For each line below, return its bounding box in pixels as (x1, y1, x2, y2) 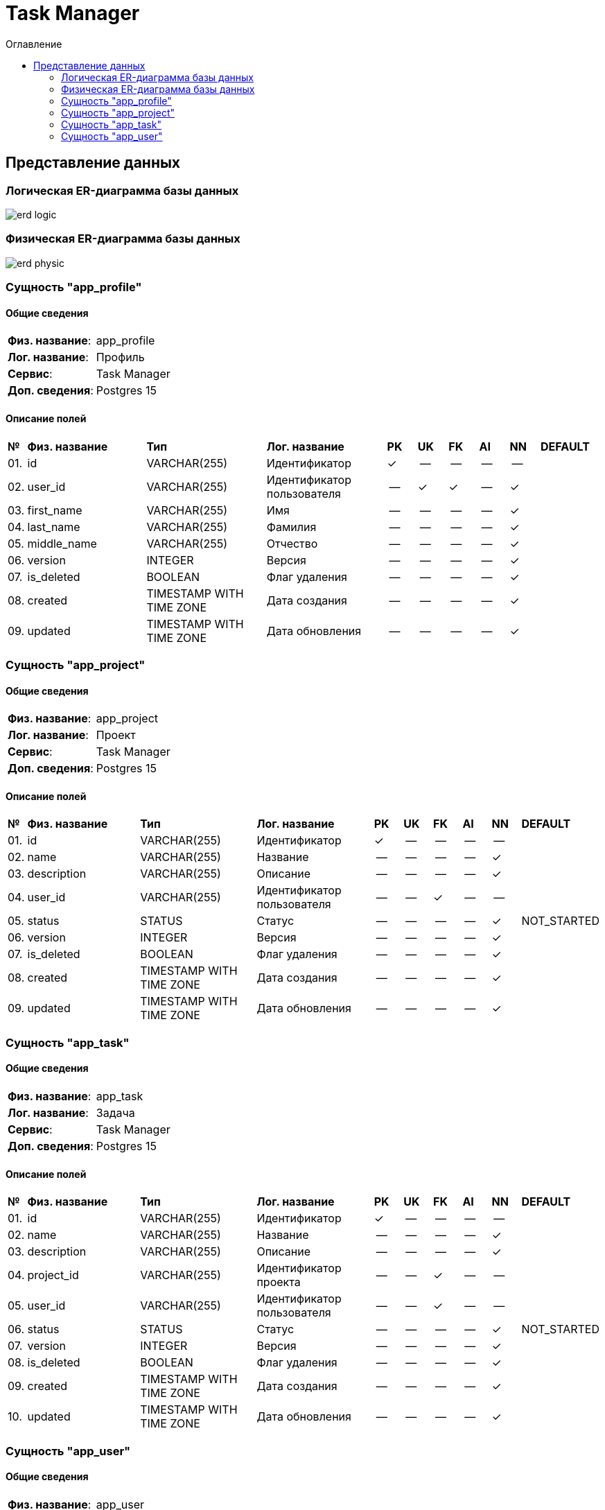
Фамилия (266, 519, 317, 534)
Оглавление (6, 37, 62, 50)
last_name (27, 519, 80, 534)
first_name (27, 503, 82, 517)
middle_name (27, 536, 97, 550)
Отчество (266, 536, 318, 550)
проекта (256, 1275, 301, 1290)
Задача (96, 1105, 135, 1120)
